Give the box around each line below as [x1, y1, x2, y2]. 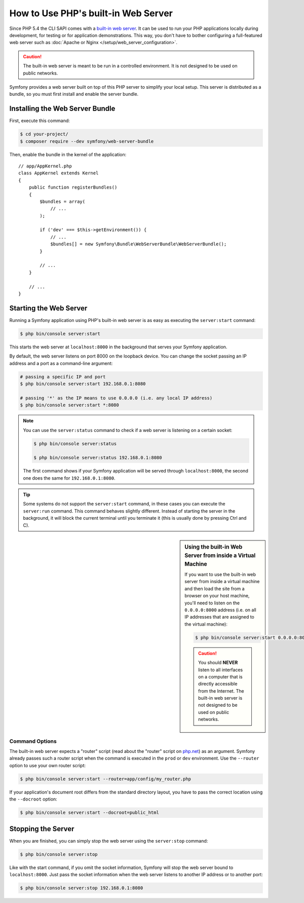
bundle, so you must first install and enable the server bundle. [9, 91, 139, 97]
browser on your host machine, [184, 593, 250, 599]
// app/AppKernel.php [18, 163, 72, 169]
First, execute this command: [9, 118, 70, 124]
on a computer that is [198, 673, 243, 679]
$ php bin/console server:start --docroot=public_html [20, 810, 159, 816]
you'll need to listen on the [184, 600, 240, 606]
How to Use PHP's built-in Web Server [9, 8, 173, 19]
